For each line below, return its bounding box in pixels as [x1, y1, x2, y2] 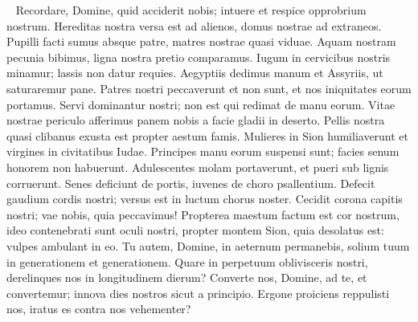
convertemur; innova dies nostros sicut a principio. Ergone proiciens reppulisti [6, 284, 390, 301]
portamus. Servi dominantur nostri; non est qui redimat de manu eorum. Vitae [6, 96, 395, 112]
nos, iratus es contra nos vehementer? [6, 300, 191, 317]
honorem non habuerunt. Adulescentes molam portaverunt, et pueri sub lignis [6, 158, 389, 175]
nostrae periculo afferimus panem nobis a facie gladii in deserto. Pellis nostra [6, 112, 385, 128]
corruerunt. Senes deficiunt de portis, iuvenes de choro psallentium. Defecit [6, 174, 375, 191]
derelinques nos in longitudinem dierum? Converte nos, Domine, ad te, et [6, 269, 367, 286]
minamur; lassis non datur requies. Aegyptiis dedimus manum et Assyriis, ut [6, 64, 383, 81]
